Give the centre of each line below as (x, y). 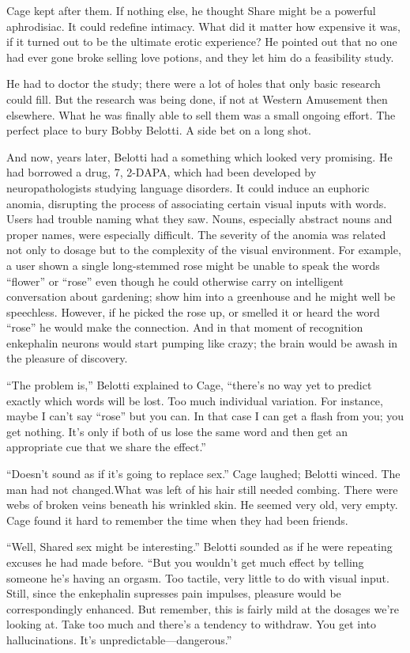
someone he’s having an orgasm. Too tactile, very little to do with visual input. (198, 577)
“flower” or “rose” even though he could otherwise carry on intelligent (175, 281)
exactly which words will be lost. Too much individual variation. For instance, (195, 400)
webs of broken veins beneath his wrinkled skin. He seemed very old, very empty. (202, 505)
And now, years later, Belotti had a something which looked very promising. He (199, 156)
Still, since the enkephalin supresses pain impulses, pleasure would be (174, 593)
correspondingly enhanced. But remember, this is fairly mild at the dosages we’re (203, 608)
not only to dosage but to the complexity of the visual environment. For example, (204, 250)
